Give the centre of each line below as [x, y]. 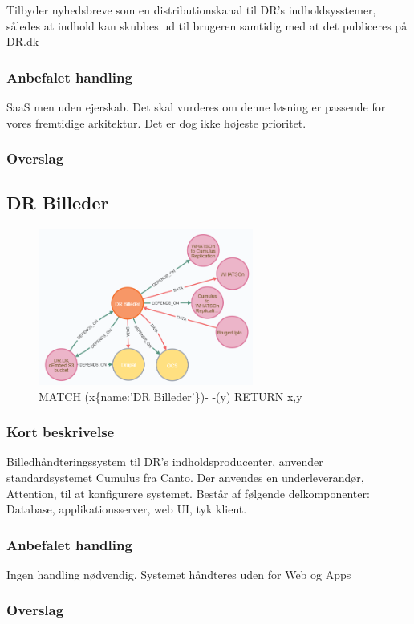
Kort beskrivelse [61, 432]
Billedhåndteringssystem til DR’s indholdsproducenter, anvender [165, 462]
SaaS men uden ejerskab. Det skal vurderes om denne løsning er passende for [196, 107]
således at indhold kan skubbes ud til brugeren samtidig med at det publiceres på [207, 25]
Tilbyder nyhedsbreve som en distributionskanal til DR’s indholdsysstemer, [191, 10]
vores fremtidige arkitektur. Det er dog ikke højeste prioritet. [156, 122]
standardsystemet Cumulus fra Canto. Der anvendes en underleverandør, [185, 477]
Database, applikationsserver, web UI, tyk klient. [127, 509]
